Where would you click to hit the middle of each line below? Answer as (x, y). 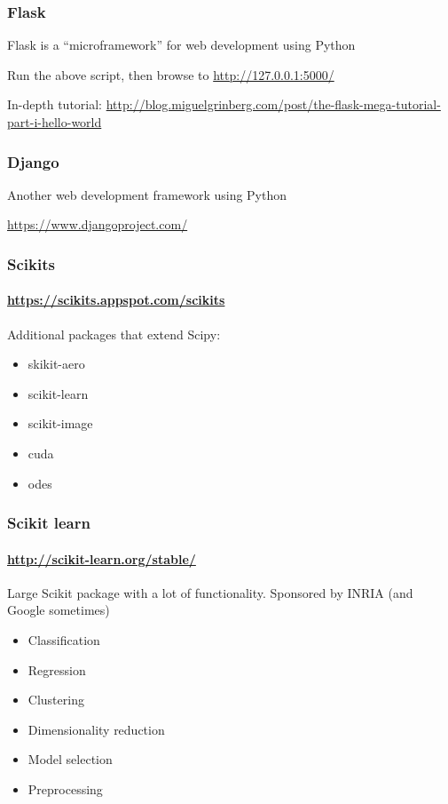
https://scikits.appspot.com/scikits (116, 300)
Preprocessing (65, 789)
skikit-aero (56, 364)
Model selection (70, 759)
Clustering (56, 700)
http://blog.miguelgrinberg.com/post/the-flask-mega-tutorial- (273, 104)
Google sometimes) (59, 610)
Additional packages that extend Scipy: (114, 334)
